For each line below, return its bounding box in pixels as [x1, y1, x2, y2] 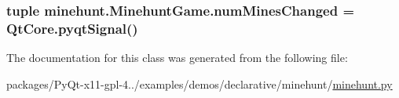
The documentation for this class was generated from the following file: [6, 49, 348, 66]
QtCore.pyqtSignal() [6, 18, 138, 38]
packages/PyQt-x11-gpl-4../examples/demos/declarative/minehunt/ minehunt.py [6, 75, 393, 92]
